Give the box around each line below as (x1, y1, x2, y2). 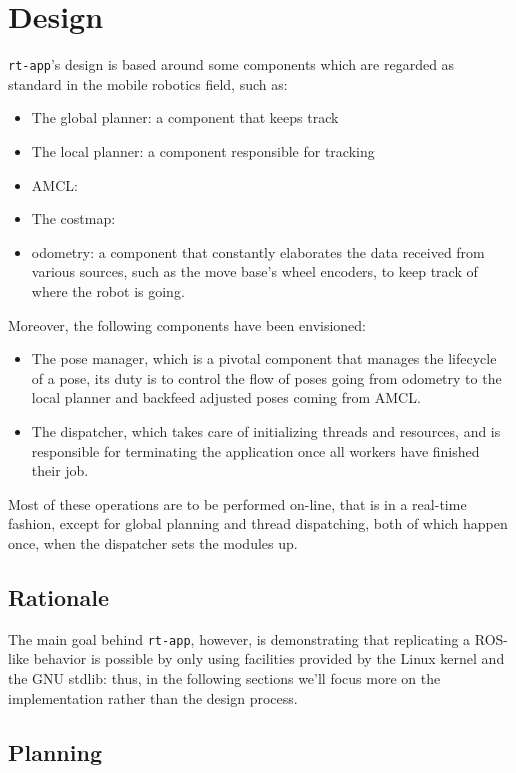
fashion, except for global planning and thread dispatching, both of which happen (8, 513, 508, 534)
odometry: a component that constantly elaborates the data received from (31, 241, 485, 262)
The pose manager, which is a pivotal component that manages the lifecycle (31, 348, 497, 369)
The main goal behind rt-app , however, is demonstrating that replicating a (8, 628, 471, 649)
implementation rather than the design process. (8, 687, 298, 708)
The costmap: (31, 208, 116, 229)
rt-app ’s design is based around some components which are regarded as (8, 54, 455, 75)
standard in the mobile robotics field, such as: (8, 73, 288, 94)
